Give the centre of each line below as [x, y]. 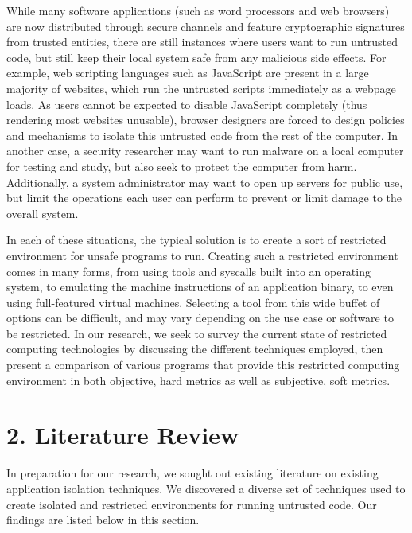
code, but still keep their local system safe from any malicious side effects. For [196, 57]
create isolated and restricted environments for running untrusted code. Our [192, 504]
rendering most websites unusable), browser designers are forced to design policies [206, 120]
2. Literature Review [123, 435]
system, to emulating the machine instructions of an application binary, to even [200, 287]
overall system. [43, 213]
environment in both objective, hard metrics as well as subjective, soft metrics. [198, 380]
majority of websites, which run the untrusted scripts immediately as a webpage [201, 88]
